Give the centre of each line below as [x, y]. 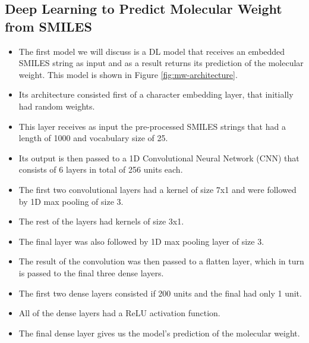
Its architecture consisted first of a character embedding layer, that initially [156, 94]
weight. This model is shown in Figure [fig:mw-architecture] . [128, 74]
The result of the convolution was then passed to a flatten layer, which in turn [161, 261]
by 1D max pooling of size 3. [71, 201]
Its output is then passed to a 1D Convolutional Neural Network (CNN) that [159, 158]
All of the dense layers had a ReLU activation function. [119, 313]
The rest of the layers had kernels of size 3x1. [101, 221]
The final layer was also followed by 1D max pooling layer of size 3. [141, 241]
